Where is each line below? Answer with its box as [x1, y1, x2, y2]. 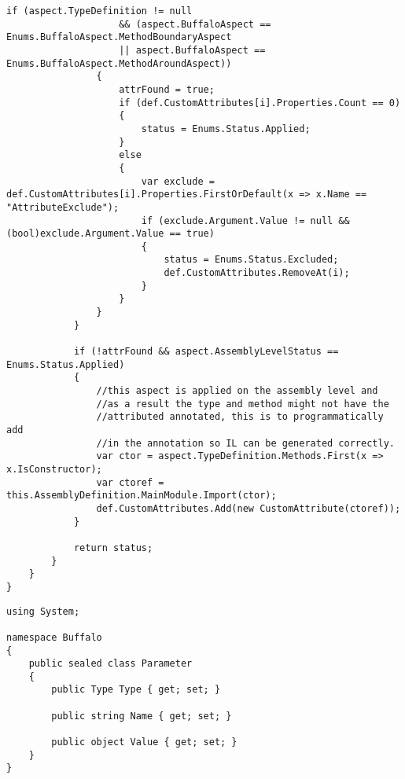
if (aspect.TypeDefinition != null [6, 6, 193, 17]
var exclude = [141, 175, 215, 187]
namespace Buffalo [6, 631, 102, 643]
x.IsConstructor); [6, 463, 102, 475]
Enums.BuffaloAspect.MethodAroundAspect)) [6, 57, 232, 69]
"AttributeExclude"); [6, 201, 120, 213]
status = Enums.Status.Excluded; [164, 254, 339, 266]
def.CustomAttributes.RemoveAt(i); [164, 267, 350, 279]
